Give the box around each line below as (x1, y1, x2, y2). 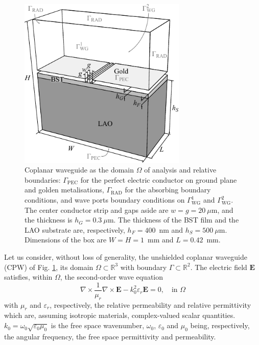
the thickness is (25, 214, 73, 225)
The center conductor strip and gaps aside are (25, 204, 169, 215)
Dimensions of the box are (25, 234, 107, 245)
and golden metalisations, (25, 184, 104, 195)
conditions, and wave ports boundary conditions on (25, 194, 185, 205)
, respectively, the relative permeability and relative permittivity (50, 299, 251, 310)
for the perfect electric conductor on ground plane (80, 174, 237, 185)
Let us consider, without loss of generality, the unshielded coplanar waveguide (4, 252, 247, 262)
